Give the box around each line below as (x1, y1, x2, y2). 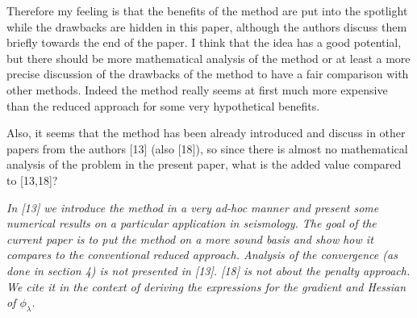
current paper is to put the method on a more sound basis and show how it (6, 230, 373, 247)
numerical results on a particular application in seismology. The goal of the (6, 215, 377, 232)
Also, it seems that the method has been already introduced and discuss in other (6, 124, 406, 141)
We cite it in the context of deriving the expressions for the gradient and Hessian (6, 278, 407, 295)
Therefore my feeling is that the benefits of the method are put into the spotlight (6, 2, 408, 19)
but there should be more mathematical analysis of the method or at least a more (6, 49, 411, 66)
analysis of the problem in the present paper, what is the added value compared (6, 156, 402, 173)
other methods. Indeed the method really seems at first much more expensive (6, 81, 388, 98)
